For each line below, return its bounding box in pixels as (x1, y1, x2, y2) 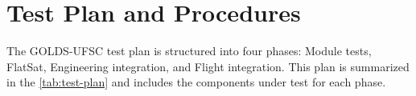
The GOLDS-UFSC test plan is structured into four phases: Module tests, (6, 42, 372, 59)
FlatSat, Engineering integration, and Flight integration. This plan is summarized (6, 58, 410, 74)
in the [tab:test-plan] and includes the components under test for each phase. (6, 74, 386, 90)
